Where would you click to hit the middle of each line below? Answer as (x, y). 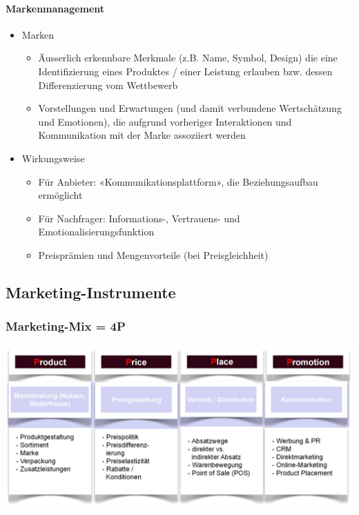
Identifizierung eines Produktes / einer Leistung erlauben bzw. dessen (185, 71)
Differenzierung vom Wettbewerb (108, 85)
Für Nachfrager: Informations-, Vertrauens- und (139, 218)
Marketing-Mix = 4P (66, 326)
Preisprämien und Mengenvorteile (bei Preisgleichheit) (153, 254)
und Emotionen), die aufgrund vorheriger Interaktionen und (165, 121)
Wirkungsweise (53, 158)
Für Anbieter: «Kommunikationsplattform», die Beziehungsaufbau (178, 181)
